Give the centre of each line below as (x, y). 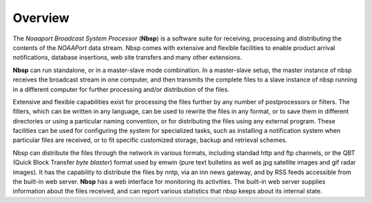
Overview (41, 18)
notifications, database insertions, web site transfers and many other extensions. (127, 58)
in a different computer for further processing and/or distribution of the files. (121, 89)
